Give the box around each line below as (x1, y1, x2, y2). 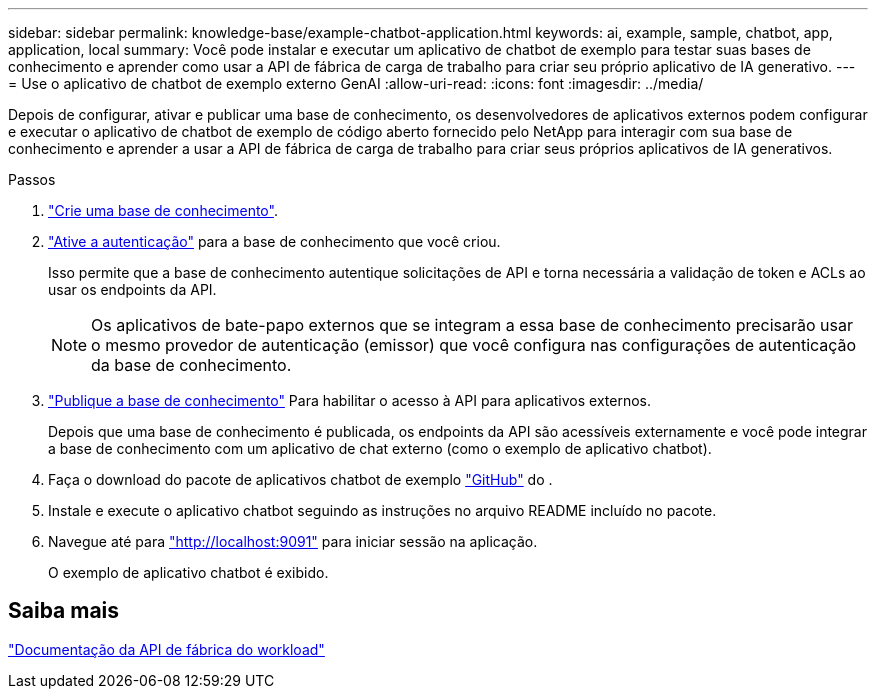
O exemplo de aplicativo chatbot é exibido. (48, 564, 329, 581)
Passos (8, 171, 56, 188)
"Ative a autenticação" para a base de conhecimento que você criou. (48, 233, 501, 250)
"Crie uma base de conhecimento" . (48, 202, 278, 219)
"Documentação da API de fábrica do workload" (8, 640, 325, 658)
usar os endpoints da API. (48, 281, 217, 298)
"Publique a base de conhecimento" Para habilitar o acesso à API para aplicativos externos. (48, 392, 651, 409)
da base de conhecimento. (91, 355, 292, 375)
